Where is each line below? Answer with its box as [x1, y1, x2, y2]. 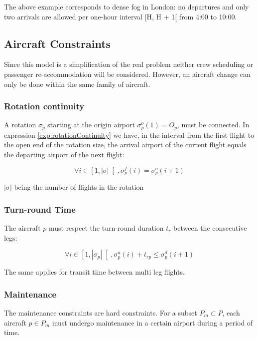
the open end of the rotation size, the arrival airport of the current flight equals [4, 139, 247, 150]
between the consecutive [173, 222, 247, 233]
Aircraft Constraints [4, 35, 111, 51]
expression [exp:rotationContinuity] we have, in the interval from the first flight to [4, 129, 255, 140]
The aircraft [4, 222, 41, 233]
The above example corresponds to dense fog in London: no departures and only [4, 1, 249, 11]
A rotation [4, 119, 36, 130]
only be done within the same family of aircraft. [4, 78, 150, 89]
